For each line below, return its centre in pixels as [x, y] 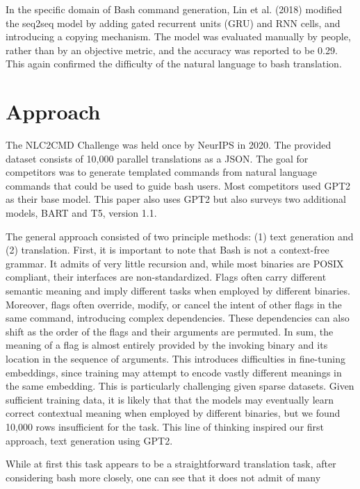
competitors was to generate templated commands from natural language [161, 172]
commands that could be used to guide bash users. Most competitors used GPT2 [178, 185]
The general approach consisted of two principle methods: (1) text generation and [180, 236]
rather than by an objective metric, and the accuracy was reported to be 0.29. [172, 50]
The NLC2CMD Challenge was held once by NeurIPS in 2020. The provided [169, 145]
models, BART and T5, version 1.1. [81, 213]
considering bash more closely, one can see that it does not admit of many [163, 477]
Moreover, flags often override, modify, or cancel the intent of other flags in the [174, 304]
